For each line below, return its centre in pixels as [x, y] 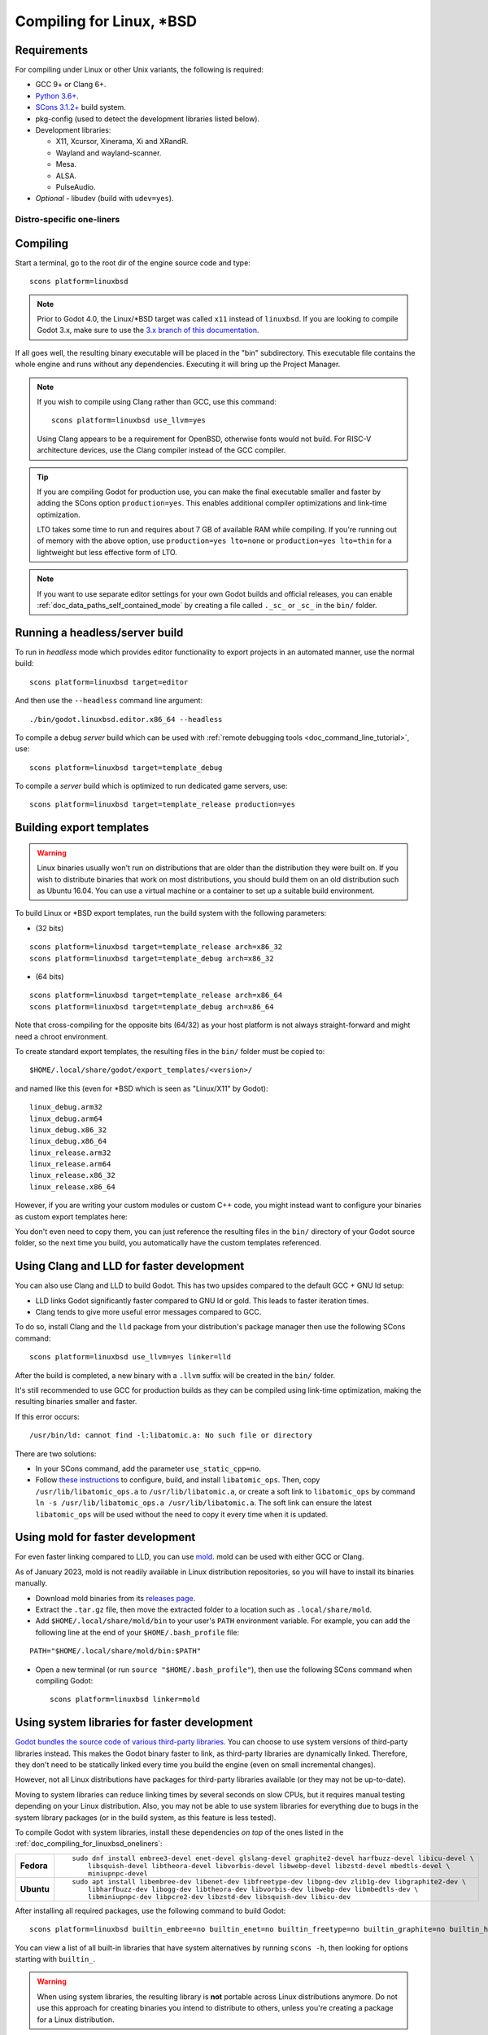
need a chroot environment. [62, 1036]
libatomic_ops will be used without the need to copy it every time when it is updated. [182, 1514]
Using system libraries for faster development [134, 1723]
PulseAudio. [76, 186]
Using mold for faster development [105, 1537]
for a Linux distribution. [76, 2020]
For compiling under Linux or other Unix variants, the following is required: [139, 70]
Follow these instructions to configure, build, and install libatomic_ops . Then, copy [178, 1480]
